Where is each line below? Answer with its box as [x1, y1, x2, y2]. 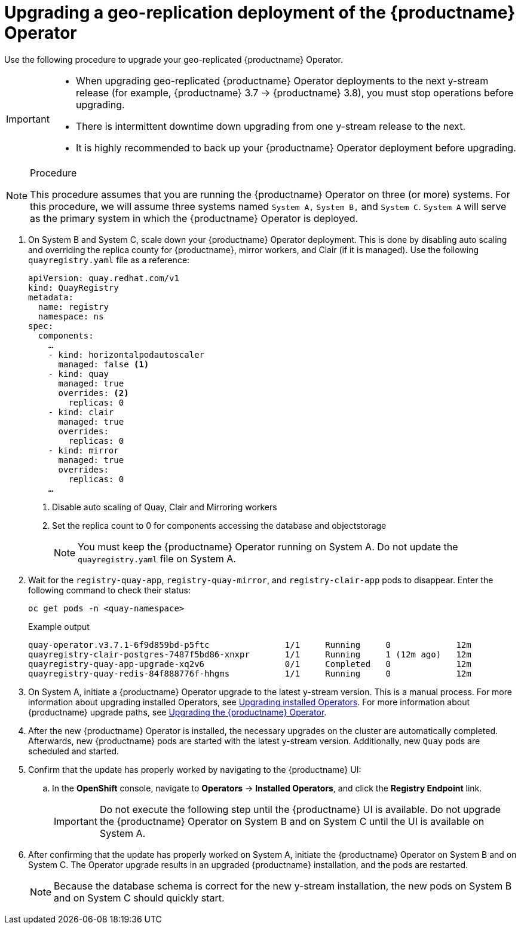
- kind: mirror [48, 445, 119, 455]
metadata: [28, 292, 73, 302]
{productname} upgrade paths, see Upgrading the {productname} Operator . [28, 706, 327, 717]
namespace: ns [38, 311, 104, 321]
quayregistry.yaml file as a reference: [28, 254, 190, 265]
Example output [28, 621, 90, 632]
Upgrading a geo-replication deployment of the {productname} [4, 2, 516, 23]
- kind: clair [48, 407, 114, 417]
